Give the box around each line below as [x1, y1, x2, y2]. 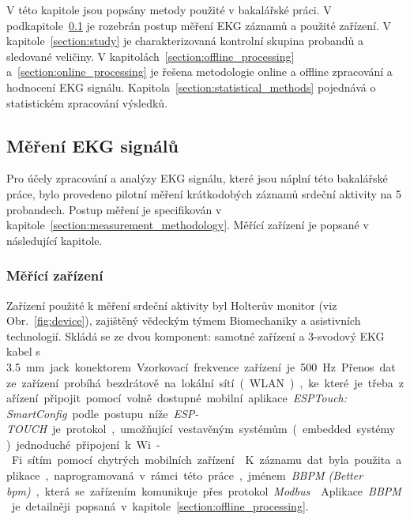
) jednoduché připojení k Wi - [6, 435, 160, 452]
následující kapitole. [6, 232, 103, 248]
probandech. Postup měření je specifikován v [6, 201, 222, 217]
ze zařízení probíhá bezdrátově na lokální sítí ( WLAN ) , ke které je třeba [6, 374, 393, 390]
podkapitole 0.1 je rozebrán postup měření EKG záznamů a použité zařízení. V [6, 17, 392, 33]
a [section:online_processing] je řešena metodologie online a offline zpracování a [6, 63, 393, 80]
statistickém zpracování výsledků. [6, 94, 168, 111]
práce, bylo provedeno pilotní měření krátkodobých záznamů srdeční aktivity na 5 [6, 185, 402, 202]
